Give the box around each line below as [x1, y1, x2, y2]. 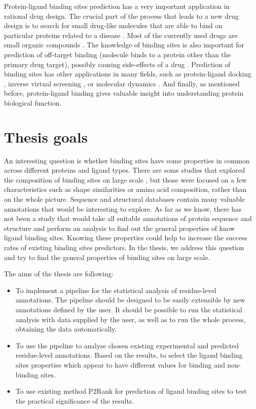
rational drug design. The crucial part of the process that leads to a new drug [4, 10, 239, 21]
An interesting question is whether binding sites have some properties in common [4, 155, 250, 165]
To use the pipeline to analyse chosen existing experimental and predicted [15, 340, 239, 350]
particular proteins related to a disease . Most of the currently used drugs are [4, 30, 238, 40]
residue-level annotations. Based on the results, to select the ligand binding [15, 350, 243, 360]
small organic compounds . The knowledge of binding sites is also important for [4, 39, 245, 50]
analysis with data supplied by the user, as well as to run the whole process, [15, 314, 246, 324]
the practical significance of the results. [15, 395, 134, 406]
